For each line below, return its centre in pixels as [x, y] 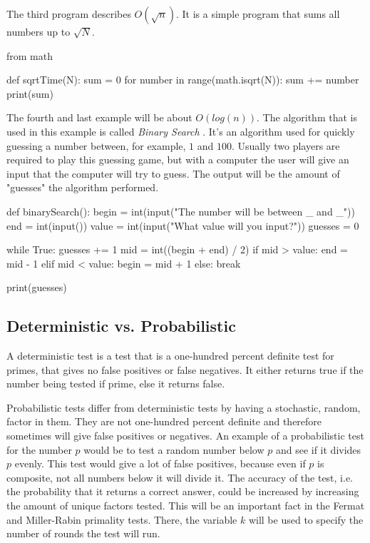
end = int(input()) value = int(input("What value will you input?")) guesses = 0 [183, 225]
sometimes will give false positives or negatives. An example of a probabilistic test [185, 436]
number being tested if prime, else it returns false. [116, 384]
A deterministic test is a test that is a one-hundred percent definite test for [170, 356]
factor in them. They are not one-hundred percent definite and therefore [164, 421]
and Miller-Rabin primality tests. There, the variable [122, 519]
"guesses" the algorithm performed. [83, 187]
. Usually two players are [286, 145]
